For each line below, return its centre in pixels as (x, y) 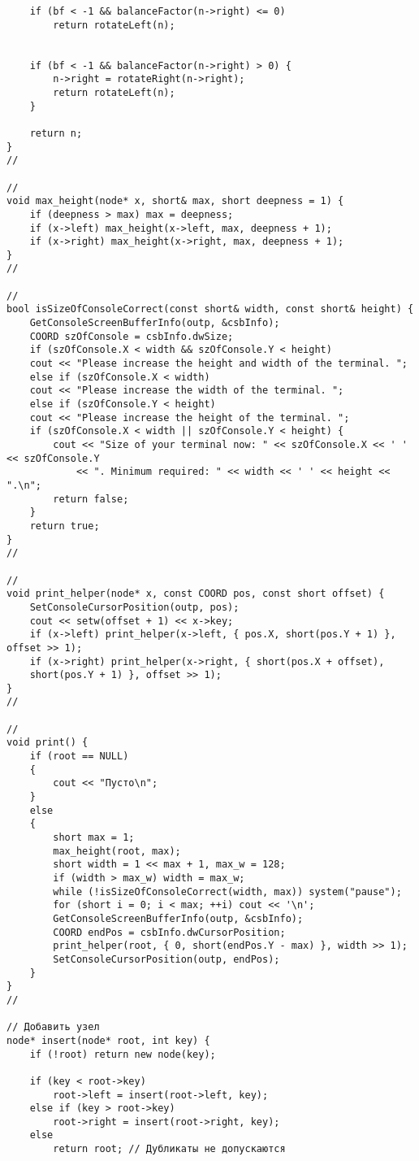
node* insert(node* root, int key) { (108, 1040)
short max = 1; (94, 838)
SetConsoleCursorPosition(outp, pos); (134, 607)
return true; (65, 526)
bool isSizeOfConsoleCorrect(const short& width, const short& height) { (210, 309)
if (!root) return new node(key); (123, 1054)
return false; (91, 499)
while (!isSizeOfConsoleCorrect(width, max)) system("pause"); (227, 891)
